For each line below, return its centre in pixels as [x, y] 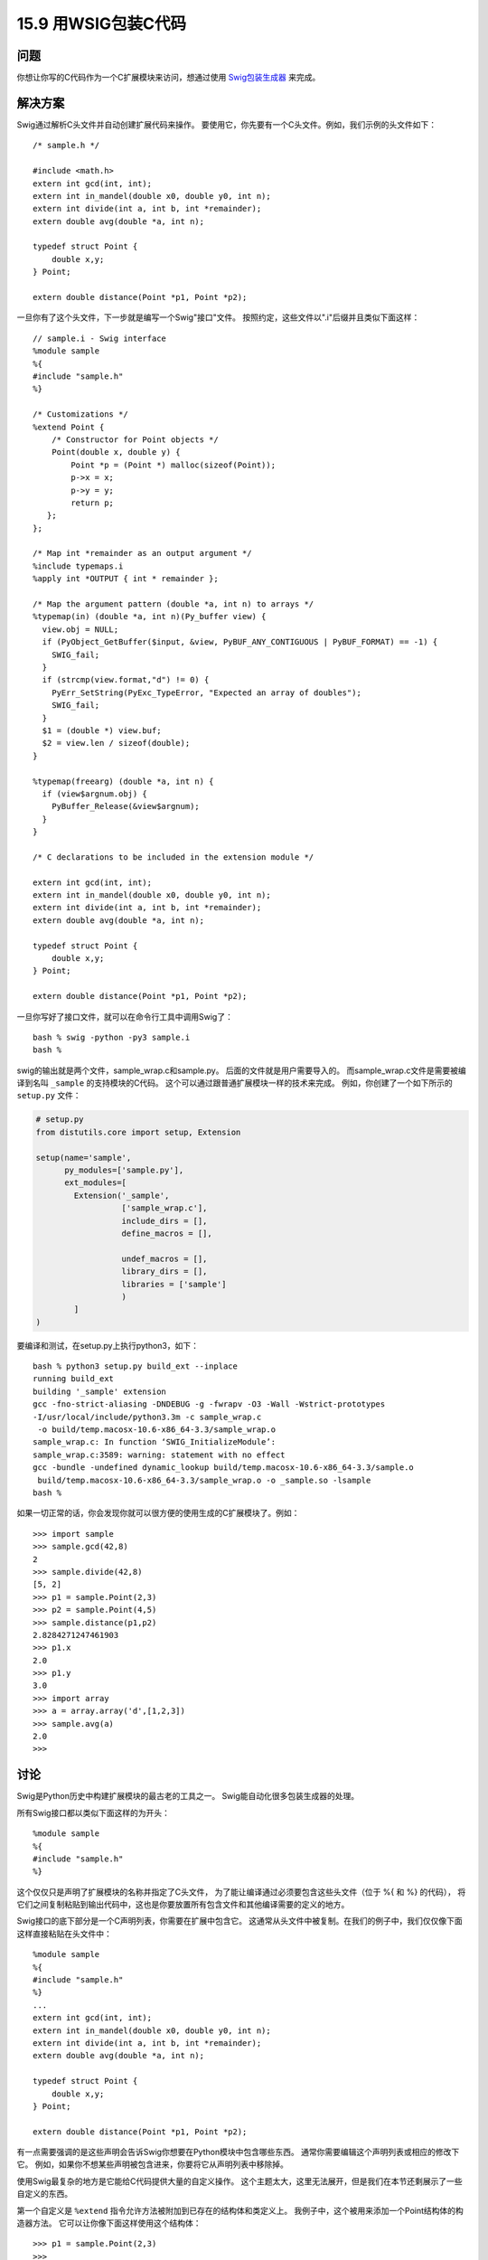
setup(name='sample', [84, 1158]
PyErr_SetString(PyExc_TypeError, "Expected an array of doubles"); [206, 692]
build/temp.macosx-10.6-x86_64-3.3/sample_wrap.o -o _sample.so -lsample [204, 1480]
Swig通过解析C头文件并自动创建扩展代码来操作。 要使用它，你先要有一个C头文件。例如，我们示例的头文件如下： [227, 124]
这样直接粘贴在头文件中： [64, 1934]
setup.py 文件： [49, 1096]
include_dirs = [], [164, 1221]
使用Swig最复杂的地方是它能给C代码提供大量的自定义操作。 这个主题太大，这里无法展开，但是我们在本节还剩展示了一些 [239, 2181]
